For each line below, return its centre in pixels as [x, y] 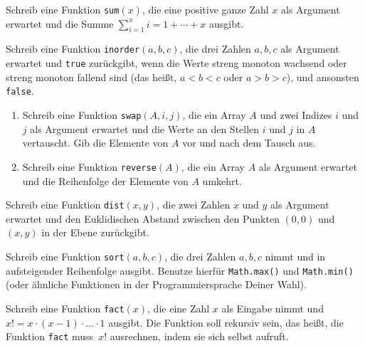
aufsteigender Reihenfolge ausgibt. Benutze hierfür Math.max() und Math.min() [180, 270]
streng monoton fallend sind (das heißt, [91, 77]
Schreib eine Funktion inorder [73, 49]
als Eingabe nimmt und [273, 308]
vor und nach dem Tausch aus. [249, 143]
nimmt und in [295, 256]
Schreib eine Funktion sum [63, 9]
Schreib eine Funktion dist [65, 205]
